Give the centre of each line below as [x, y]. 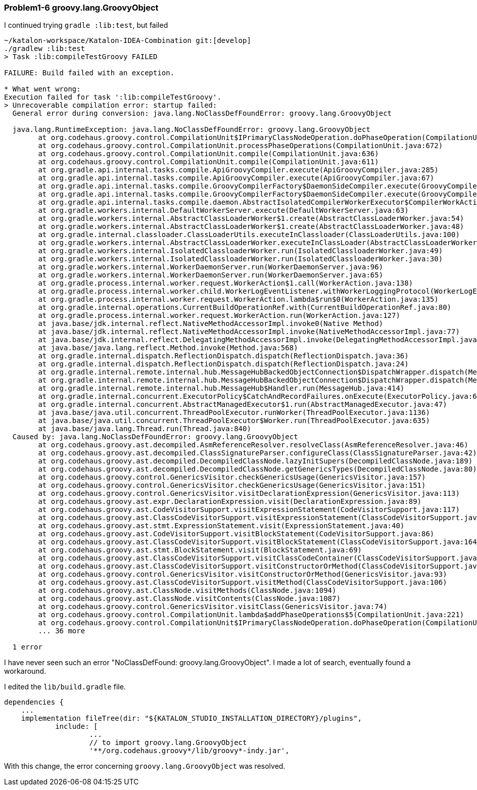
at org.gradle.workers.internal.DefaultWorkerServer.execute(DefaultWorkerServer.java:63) [223, 211]
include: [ [77, 727]
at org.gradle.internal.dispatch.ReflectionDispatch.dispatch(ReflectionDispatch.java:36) [223, 356]
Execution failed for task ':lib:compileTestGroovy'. [113, 97]
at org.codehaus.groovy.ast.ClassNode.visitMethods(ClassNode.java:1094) [187, 591]
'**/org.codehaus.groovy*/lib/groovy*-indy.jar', [189, 751]
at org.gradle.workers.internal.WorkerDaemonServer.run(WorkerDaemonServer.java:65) [211, 275]
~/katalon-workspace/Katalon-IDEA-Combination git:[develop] [128, 41]
